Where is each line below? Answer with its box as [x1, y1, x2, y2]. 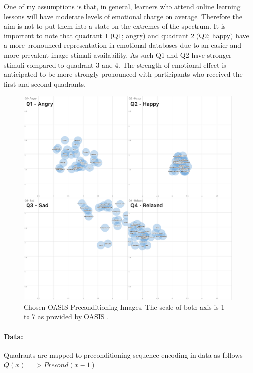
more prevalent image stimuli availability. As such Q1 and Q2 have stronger [4, 49, 232, 60]
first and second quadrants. [4, 78, 85, 89]
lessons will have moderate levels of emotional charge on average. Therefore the [4, 11, 242, 21]
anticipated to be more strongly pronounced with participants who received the [4, 69, 243, 79]
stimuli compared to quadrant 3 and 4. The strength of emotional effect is [4, 59, 226, 69]
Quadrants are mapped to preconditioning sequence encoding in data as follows [4, 349, 243, 360]
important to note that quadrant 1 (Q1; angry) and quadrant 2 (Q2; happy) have [4, 30, 249, 40]
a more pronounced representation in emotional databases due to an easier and [4, 40, 242, 50]
